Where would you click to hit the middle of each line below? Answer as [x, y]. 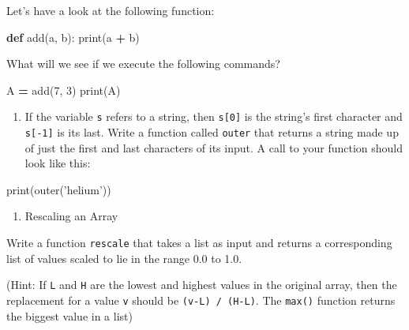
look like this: [58, 163]
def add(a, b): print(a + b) [73, 37]
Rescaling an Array [71, 216]
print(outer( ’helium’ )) [59, 189]
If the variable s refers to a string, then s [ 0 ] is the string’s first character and [214, 116]
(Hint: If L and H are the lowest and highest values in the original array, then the [202, 285]
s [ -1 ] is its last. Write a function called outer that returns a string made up [212, 132]
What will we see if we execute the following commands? [143, 64]
